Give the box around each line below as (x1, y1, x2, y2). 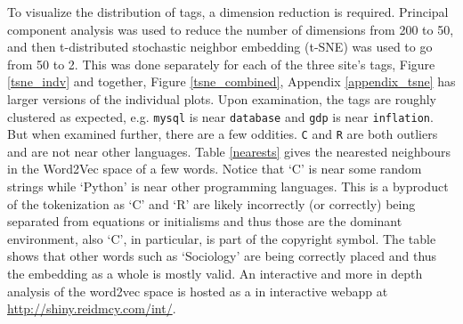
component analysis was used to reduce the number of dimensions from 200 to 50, (7, 20, 454, 38)
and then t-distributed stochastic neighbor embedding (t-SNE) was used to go (7, 37, 433, 56)
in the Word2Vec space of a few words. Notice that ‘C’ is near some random (7, 159, 422, 178)
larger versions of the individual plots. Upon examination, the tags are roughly (7, 89, 437, 108)
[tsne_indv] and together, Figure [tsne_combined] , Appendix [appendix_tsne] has (7, 72, 456, 91)
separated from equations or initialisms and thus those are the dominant (7, 212, 402, 231)
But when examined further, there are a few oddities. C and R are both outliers (7, 125, 438, 143)
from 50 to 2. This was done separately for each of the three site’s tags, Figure (7, 54, 435, 73)
